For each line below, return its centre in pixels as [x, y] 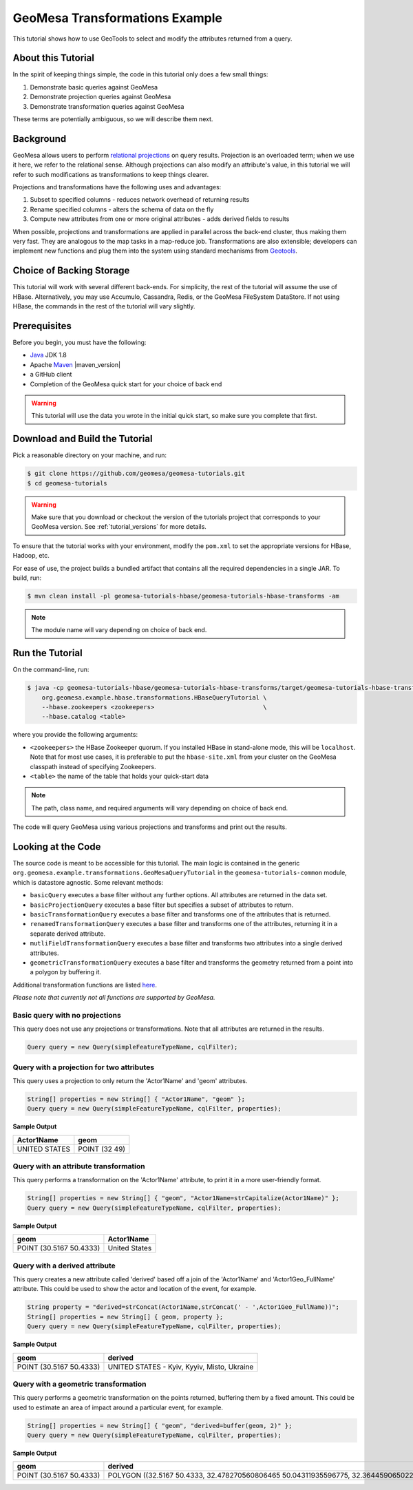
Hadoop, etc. [31, 556]
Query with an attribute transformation [79, 1166]
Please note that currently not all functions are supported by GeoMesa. [114, 998]
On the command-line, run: [51, 670]
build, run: [27, 578]
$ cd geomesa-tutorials [67, 483]
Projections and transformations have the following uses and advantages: [117, 187]
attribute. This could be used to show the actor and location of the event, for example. [135, 1289]
